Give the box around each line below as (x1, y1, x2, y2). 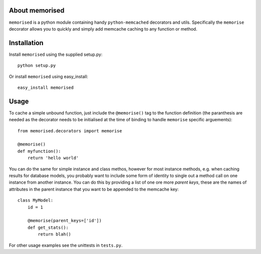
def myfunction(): (17, 148, 61, 154)
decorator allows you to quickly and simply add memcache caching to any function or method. (9, 26, 198, 32)
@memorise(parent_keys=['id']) (27, 218, 102, 223)
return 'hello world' (27, 155, 79, 161)
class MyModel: (17, 198, 54, 203)
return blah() (38, 232, 72, 237)
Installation (9, 39, 43, 47)
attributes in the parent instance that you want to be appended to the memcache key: (9, 186, 179, 192)
